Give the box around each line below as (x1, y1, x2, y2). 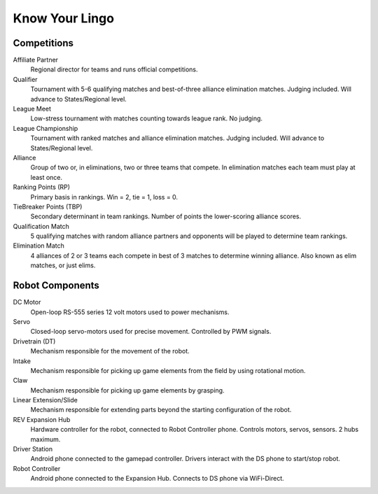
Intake (13, 357, 31, 365)
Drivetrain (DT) (13, 337, 56, 346)
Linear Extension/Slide (13, 396, 78, 404)
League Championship (13, 124, 78, 132)
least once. (30, 173, 63, 181)
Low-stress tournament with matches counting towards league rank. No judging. (30, 114, 262, 122)
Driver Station (13, 445, 52, 453)
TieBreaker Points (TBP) (13, 202, 83, 211)
